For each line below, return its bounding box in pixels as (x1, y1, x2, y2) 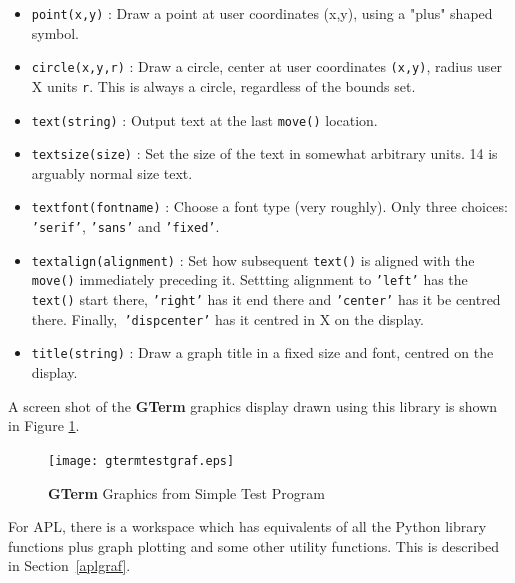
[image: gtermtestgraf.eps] (48, 453, 235, 468)
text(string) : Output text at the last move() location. (31, 109, 378, 130)
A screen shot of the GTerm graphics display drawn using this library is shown (8, 395, 498, 416)
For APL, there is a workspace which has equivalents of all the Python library (8, 516, 487, 537)
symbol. (31, 22, 79, 43)
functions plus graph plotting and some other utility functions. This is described (8, 535, 500, 556)
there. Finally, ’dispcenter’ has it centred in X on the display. (31, 308, 425, 329)
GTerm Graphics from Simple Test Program (48, 482, 325, 503)
